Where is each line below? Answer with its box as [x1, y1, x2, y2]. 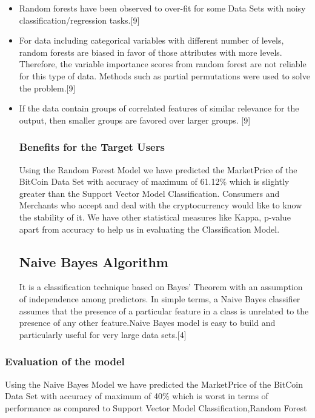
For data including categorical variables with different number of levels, [19, 34, 284, 47]
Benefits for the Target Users [19, 139, 165, 154]
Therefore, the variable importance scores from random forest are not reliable [19, 58, 307, 70]
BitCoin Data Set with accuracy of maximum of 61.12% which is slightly [19, 175, 290, 188]
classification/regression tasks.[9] [19, 13, 140, 26]
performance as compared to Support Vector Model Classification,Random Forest [5, 401, 307, 414]
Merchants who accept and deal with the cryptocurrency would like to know [19, 199, 302, 211]
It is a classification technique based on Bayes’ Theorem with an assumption [19, 280, 303, 293]
